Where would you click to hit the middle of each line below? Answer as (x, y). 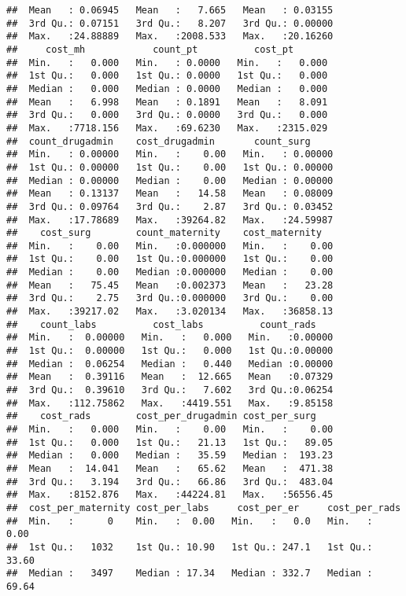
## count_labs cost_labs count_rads (161, 324)
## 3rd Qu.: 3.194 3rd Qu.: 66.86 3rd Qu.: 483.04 (170, 482)
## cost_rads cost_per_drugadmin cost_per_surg (161, 416)
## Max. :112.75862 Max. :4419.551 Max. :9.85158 (170, 403)
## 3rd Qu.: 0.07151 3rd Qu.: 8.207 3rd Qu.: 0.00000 (170, 23)
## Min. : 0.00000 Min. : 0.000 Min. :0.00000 (170, 338)
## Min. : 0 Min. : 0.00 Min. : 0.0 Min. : (190, 521)
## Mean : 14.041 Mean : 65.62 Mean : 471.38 (170, 468)
